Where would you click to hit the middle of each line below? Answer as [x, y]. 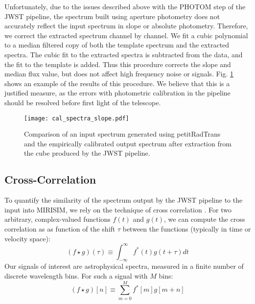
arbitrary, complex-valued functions [58, 219]
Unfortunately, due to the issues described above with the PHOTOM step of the [125, 6]
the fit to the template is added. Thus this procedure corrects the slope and [118, 64]
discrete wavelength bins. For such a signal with [76, 276]
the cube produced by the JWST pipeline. [87, 153]
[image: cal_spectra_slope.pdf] [77, 118]
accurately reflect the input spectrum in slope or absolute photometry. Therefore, [126, 26]
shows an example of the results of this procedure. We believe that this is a [117, 83]
